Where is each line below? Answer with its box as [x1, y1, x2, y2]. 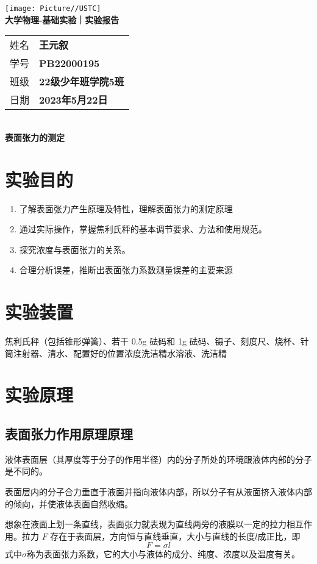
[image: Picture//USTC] [5, 4, 101, 13]
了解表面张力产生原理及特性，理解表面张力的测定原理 [19, 202, 233, 215]
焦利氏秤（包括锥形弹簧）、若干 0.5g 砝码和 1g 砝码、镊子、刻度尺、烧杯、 [5, 335, 301, 348]
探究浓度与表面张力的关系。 [19, 243, 130, 255]
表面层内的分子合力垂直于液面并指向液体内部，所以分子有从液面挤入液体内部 [5, 485, 312, 498]
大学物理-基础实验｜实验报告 [5, 13, 119, 26]
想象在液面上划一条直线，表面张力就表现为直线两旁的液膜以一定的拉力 [5, 518, 287, 530]
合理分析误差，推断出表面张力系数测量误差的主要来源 [19, 263, 233, 276]
